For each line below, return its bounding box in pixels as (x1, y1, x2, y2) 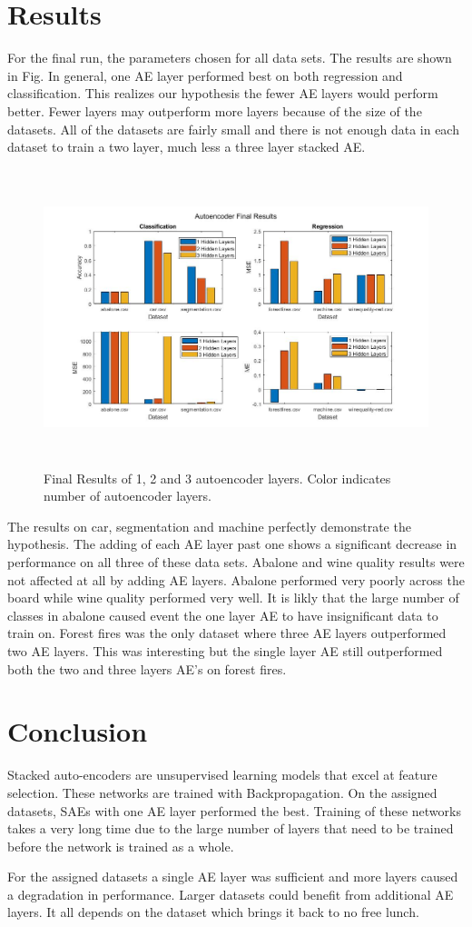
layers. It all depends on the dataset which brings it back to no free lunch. (7, 902, 419, 922)
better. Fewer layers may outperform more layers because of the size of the (7, 101, 422, 120)
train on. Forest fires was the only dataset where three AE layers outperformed (7, 623, 447, 643)
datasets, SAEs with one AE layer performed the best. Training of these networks (7, 801, 461, 820)
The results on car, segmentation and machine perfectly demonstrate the (7, 516, 411, 535)
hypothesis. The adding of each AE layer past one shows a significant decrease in (7, 534, 457, 553)
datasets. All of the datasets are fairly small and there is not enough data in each (7, 119, 459, 138)
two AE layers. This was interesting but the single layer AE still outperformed (7, 642, 443, 661)
